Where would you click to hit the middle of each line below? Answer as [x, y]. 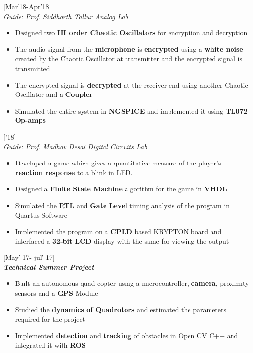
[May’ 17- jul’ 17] [29, 257]
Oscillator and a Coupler [54, 94]
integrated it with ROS [50, 345]
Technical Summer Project [49, 267]
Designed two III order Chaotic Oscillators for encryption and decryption [131, 33]
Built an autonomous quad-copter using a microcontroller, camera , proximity [132, 283]
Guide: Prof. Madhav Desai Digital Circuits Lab [75, 146]
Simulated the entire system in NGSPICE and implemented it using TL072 [131, 110]
